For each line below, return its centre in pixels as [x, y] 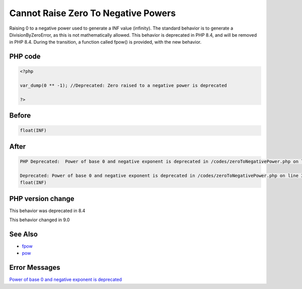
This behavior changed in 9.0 [40, 220]
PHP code [25, 57]
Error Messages [35, 268]
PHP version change [42, 199]
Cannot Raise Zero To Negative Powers [93, 13]
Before [20, 116]
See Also [23, 234]
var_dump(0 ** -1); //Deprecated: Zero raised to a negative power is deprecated [124, 86]
